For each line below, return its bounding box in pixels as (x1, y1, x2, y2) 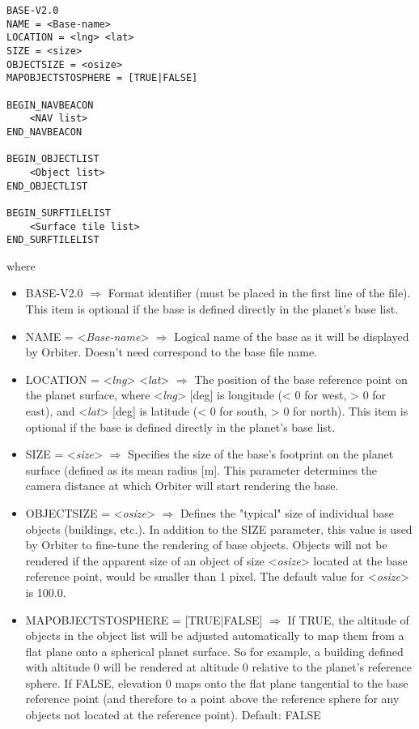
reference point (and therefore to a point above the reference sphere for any (25, 690, 400, 707)
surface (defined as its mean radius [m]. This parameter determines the (25, 461, 378, 478)
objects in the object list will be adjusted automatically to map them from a (25, 627, 404, 644)
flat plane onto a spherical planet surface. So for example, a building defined (25, 642, 404, 659)
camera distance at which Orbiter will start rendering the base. (25, 477, 339, 494)
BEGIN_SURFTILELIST (6, 207, 111, 219)
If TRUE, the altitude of (287, 611, 409, 628)
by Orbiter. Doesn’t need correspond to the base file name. (25, 343, 318, 360)
